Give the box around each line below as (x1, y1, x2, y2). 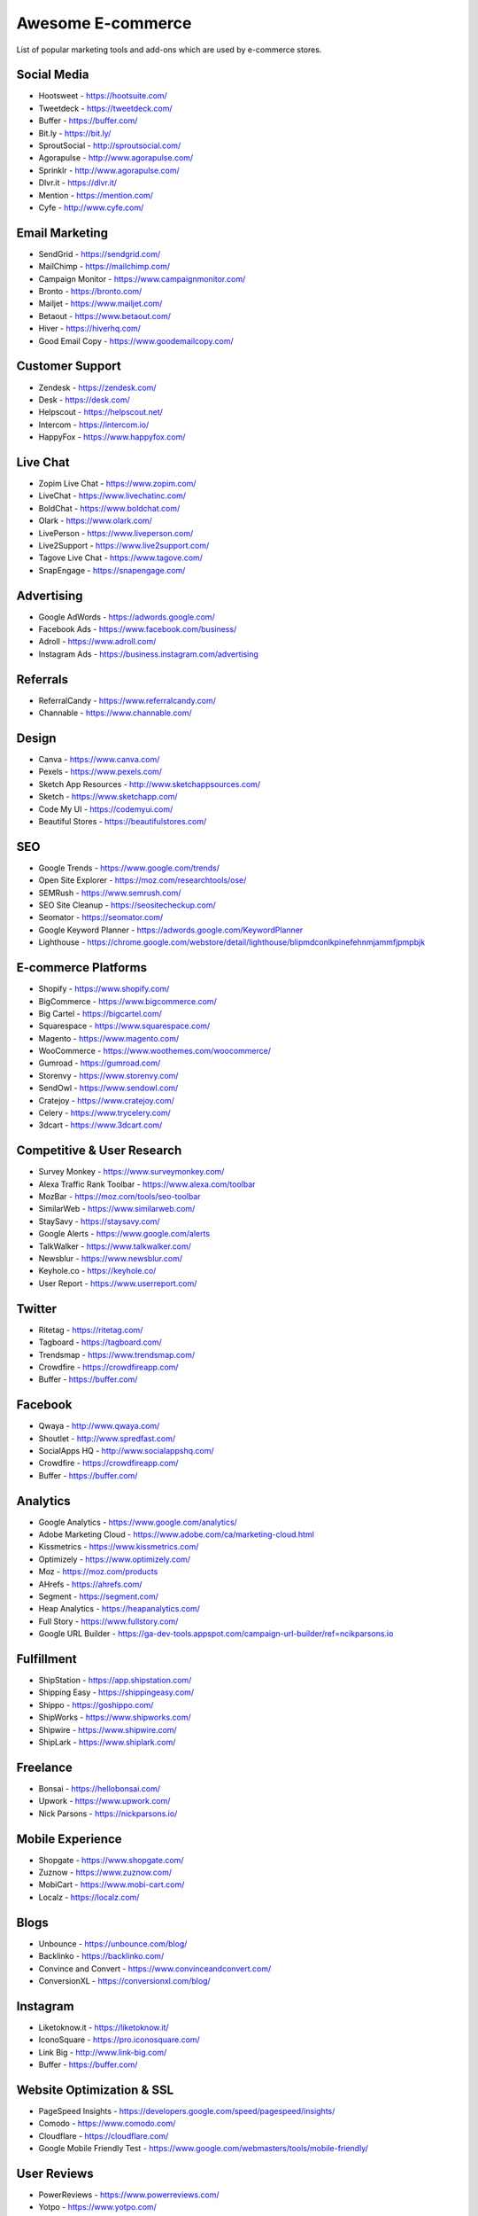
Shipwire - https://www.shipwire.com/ (38, 1724, 177, 1735)
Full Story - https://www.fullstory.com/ (38, 1616, 179, 1627)
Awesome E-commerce (16, 13, 192, 33)
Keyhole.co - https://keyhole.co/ (38, 1266, 157, 1276)
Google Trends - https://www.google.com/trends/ (38, 862, 220, 873)
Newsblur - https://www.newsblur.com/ (38, 1253, 183, 1264)
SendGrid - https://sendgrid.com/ (38, 248, 161, 259)
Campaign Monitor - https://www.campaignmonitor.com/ (38, 273, 246, 284)
